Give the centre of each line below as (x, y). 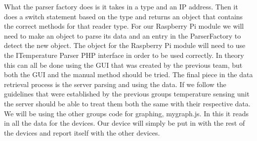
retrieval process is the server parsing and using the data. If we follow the (115, 84)
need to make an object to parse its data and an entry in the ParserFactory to (123, 35)
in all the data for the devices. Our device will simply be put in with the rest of (125, 123)
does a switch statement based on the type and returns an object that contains (124, 16)
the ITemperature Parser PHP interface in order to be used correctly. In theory (124, 55)
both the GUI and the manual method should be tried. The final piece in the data (128, 74)
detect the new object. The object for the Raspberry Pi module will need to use (125, 45)
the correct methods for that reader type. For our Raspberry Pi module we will (124, 26)
